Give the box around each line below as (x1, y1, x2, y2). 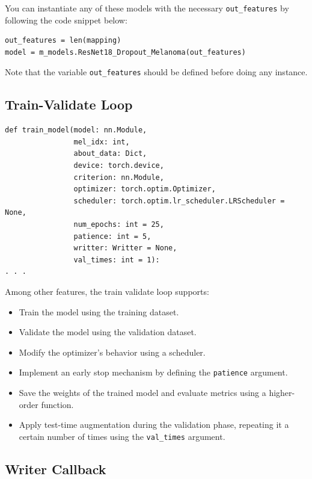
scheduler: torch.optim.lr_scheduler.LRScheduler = (73, 196, 285, 205)
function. (41, 398, 74, 410)
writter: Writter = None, (73, 244, 177, 253)
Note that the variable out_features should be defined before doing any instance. (5, 66, 308, 78)
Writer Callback (5, 459, 106, 478)
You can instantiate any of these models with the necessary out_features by (5, 2, 289, 14)
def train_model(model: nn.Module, (5, 126, 147, 135)
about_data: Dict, (73, 149, 147, 158)
